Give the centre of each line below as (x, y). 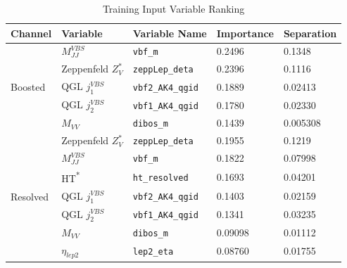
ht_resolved (160, 178)
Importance (245, 33)
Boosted (28, 87)
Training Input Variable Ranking (173, 8)
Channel (31, 33)
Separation (310, 33)
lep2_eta (153, 252)
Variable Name (170, 33)
